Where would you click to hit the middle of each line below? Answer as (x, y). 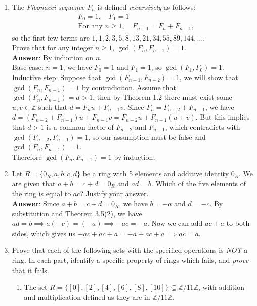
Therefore (27, 156)
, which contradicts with (203, 126)
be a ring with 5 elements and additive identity (156, 174)
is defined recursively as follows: (146, 7)
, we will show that (209, 77)
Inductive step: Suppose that (56, 77)
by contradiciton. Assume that (129, 87)
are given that (34, 183)
